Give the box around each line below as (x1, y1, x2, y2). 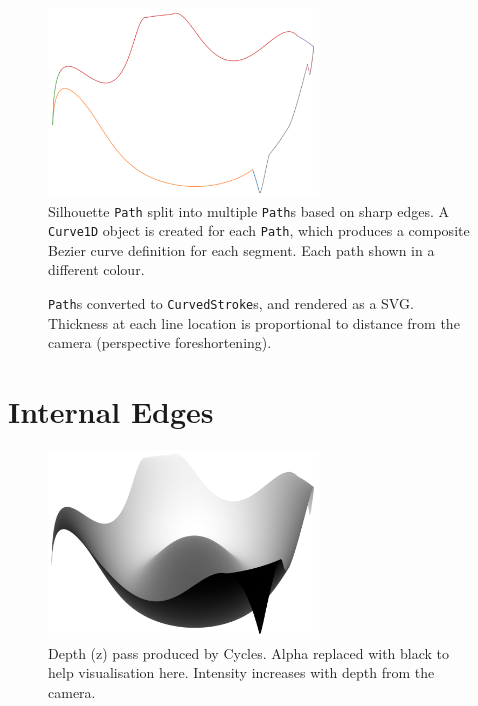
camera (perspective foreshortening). (48, 332, 272, 353)
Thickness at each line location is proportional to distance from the (48, 312, 460, 333)
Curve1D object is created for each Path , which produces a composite (48, 220, 470, 241)
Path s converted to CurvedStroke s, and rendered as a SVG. (48, 293, 414, 314)
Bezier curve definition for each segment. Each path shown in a (48, 239, 435, 260)
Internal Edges (8, 391, 214, 432)
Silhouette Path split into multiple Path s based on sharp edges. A (48, 200, 450, 221)
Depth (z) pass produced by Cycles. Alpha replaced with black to (48, 642, 450, 663)
